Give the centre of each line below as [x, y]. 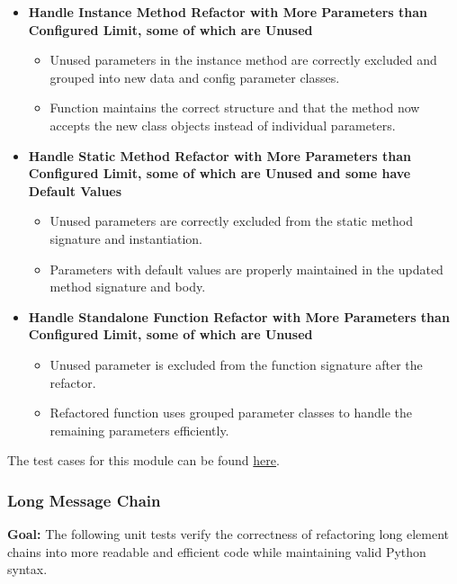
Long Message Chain [84, 500]
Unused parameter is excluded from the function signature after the [236, 364]
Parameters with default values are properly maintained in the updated [246, 269]
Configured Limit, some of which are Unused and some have [220, 173]
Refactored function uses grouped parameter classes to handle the [231, 413]
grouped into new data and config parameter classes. [195, 77]
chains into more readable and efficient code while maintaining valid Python [217, 551]
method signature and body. [128, 287]
